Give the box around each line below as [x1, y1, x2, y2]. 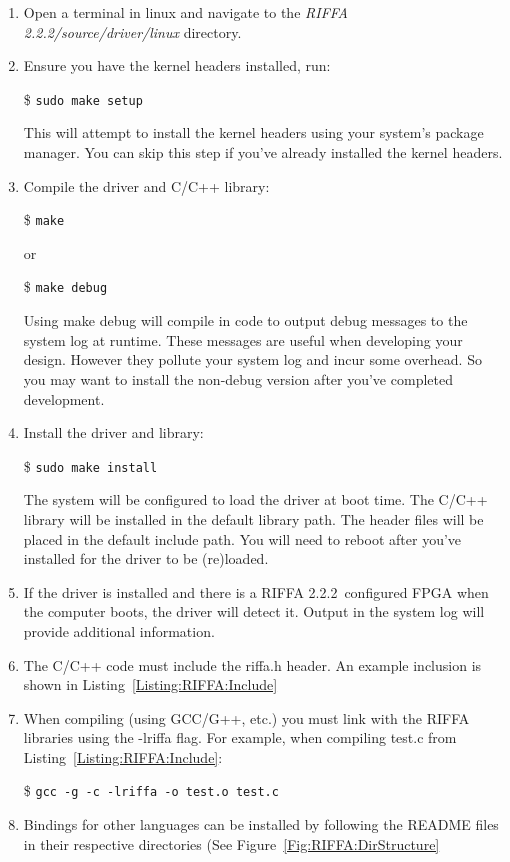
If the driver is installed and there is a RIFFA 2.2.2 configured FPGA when [23, 581, 489, 602]
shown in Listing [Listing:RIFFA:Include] [23, 674, 278, 695]
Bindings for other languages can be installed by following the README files [23, 814, 499, 835]
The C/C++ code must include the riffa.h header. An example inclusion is [23, 654, 482, 675]
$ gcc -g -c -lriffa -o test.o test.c [23, 780, 279, 801]
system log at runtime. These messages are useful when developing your [23, 329, 463, 350]
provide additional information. [23, 620, 215, 641]
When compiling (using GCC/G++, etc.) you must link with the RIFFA [23, 707, 470, 728]
